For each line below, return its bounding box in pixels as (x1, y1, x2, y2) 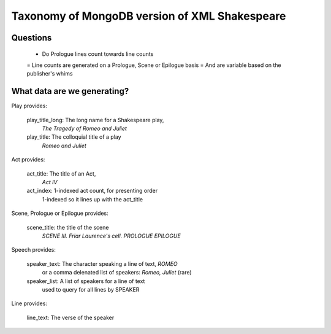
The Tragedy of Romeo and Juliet (42, 125, 127, 132)
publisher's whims (26, 70, 73, 77)
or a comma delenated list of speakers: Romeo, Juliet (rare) (42, 269, 192, 276)
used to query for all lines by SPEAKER (42, 285, 140, 293)
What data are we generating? (11, 86, 129, 96)
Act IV (42, 178, 58, 185)
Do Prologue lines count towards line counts (42, 50, 154, 58)
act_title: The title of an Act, (26, 169, 96, 177)
